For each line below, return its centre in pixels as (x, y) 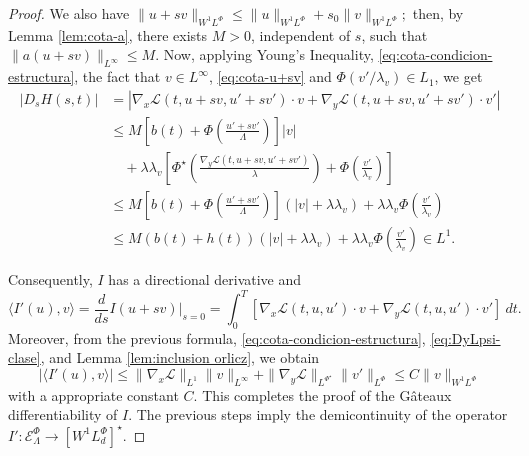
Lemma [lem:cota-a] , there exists (108, 34)
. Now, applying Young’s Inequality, (264, 54)
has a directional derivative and (205, 278)
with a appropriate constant (93, 394)
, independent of (301, 34)
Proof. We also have (69, 13)
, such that (394, 34)
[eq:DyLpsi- (465, 337)
